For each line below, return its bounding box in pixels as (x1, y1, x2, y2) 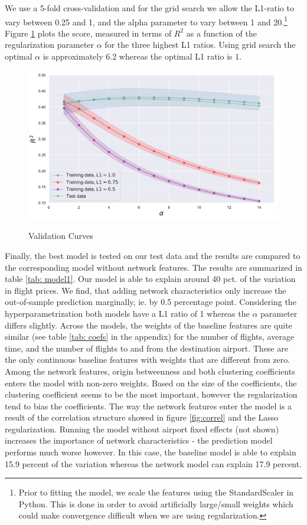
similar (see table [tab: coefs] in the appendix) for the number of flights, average (5, 330, 295, 343)
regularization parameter (5, 38, 94, 51)
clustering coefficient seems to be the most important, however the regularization (5, 388, 298, 401)
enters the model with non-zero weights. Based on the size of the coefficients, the (5, 376, 297, 389)
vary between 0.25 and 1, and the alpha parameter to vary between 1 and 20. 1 (5, 14, 288, 28)
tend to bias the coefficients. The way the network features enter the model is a (5, 399, 292, 412)
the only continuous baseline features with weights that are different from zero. (5, 353, 290, 366)
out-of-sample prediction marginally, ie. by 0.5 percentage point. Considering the (5, 296, 296, 308)
